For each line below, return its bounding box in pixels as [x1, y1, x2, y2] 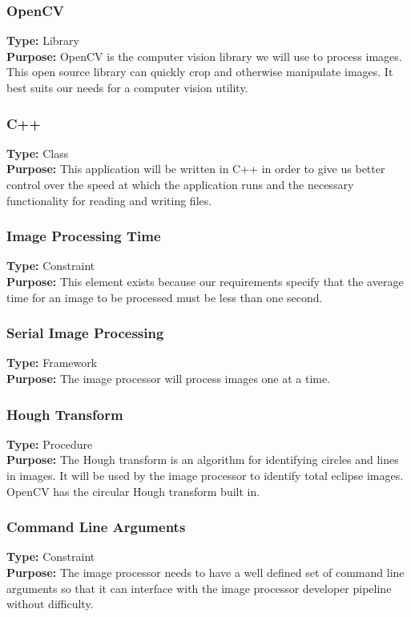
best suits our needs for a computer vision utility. [6, 79, 248, 95]
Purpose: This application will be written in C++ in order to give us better [6, 160, 385, 177]
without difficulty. [6, 595, 94, 612]
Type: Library [6, 32, 79, 49]
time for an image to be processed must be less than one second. [6, 288, 323, 305]
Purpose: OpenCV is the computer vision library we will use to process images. [6, 47, 402, 64]
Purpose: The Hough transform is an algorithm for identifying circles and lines [6, 451, 399, 468]
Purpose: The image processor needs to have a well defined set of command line [6, 564, 405, 580]
